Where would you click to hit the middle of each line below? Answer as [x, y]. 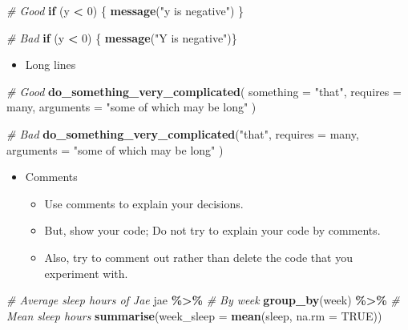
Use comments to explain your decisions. [144, 203]
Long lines [50, 64]
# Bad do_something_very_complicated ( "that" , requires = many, [183, 133]
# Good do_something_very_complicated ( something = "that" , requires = [204, 91]
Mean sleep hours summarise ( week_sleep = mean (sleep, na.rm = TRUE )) [194, 315]
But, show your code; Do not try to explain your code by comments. [212, 230]
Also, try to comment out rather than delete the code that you [198, 257]
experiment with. [86, 273]
